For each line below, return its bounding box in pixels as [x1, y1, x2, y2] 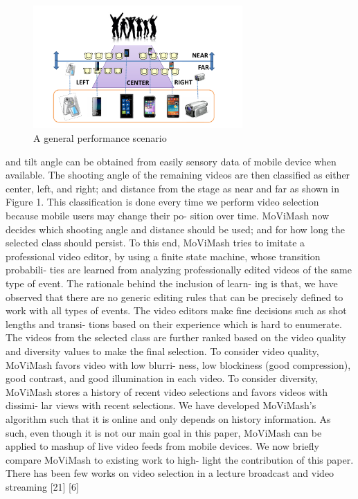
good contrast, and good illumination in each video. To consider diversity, [6, 371, 319, 385]
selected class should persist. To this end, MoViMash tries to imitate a [6, 235, 305, 250]
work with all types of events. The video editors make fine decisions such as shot [6, 303, 347, 318]
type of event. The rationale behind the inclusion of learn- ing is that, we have [6, 275, 338, 290]
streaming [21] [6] [6, 479, 79, 493]
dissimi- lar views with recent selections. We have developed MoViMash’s [6, 398, 316, 412]
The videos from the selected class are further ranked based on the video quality [6, 330, 346, 345]
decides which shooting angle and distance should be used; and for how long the [6, 221, 346, 236]
